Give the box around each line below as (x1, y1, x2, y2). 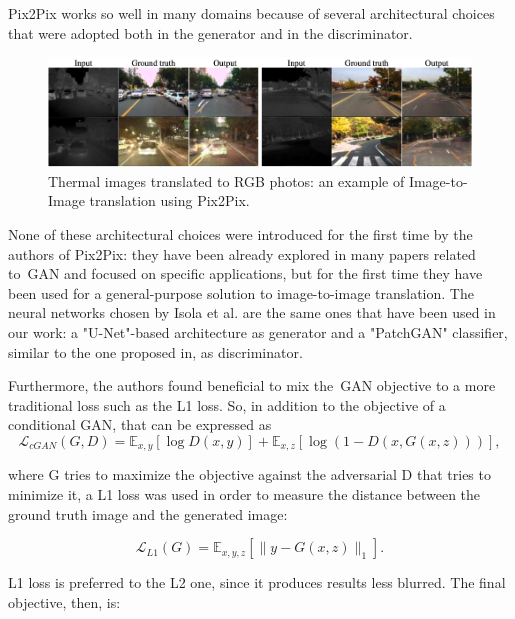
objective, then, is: (8, 591, 121, 612)
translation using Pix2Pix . (89, 190, 250, 211)
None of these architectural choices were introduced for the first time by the (8, 224, 473, 245)
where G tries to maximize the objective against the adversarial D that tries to (8, 464, 491, 485)
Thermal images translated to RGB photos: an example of (48, 170, 405, 191)
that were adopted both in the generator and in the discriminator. (8, 22, 413, 43)
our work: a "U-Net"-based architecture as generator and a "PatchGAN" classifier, (8, 322, 508, 343)
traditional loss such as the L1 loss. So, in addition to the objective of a (8, 394, 446, 415)
